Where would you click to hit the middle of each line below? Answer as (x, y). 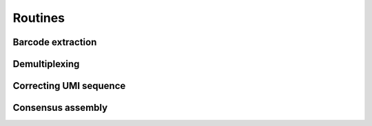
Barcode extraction (55, 42)
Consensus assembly (60, 108)
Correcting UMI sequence (69, 86)
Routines (39, 18)
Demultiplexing (46, 64)
